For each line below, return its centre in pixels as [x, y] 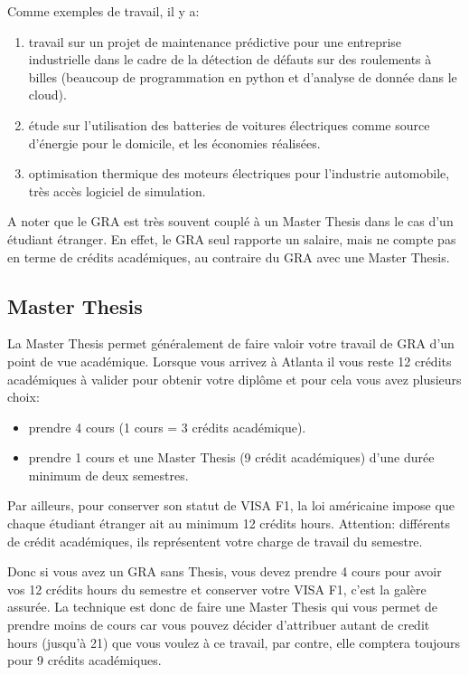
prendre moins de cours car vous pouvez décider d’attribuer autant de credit [219, 625]
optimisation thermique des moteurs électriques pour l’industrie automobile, [239, 173]
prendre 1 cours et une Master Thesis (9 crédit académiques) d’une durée [231, 457]
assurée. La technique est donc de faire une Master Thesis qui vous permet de [223, 607]
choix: [23, 397]
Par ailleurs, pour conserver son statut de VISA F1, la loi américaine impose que [231, 505]
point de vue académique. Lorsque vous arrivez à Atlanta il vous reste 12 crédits [230, 361]
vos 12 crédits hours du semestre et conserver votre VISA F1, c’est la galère [217, 589]
